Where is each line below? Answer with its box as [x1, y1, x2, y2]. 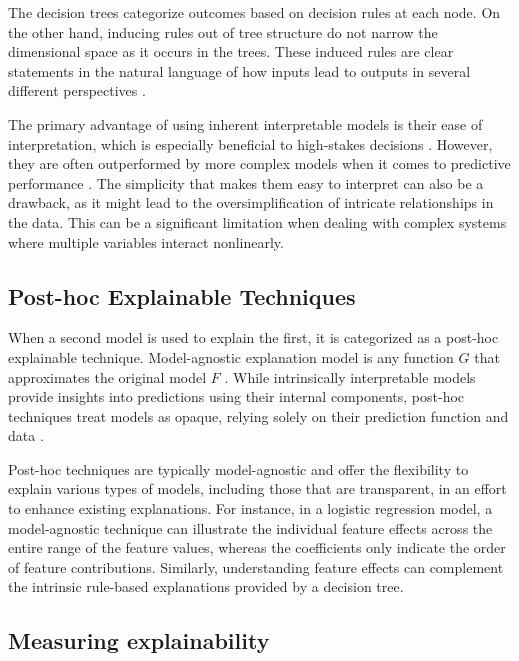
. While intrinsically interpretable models [224, 366, 476, 387]
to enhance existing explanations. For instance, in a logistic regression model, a [8, 498, 493, 519]
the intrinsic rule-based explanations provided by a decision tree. [8, 576, 404, 597]
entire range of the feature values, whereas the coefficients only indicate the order [8, 537, 506, 558]
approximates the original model [8, 366, 207, 387]
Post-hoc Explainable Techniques [8, 280, 356, 311]
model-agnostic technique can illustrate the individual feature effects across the [8, 517, 493, 538]
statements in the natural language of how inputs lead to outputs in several [8, 60, 471, 81]
